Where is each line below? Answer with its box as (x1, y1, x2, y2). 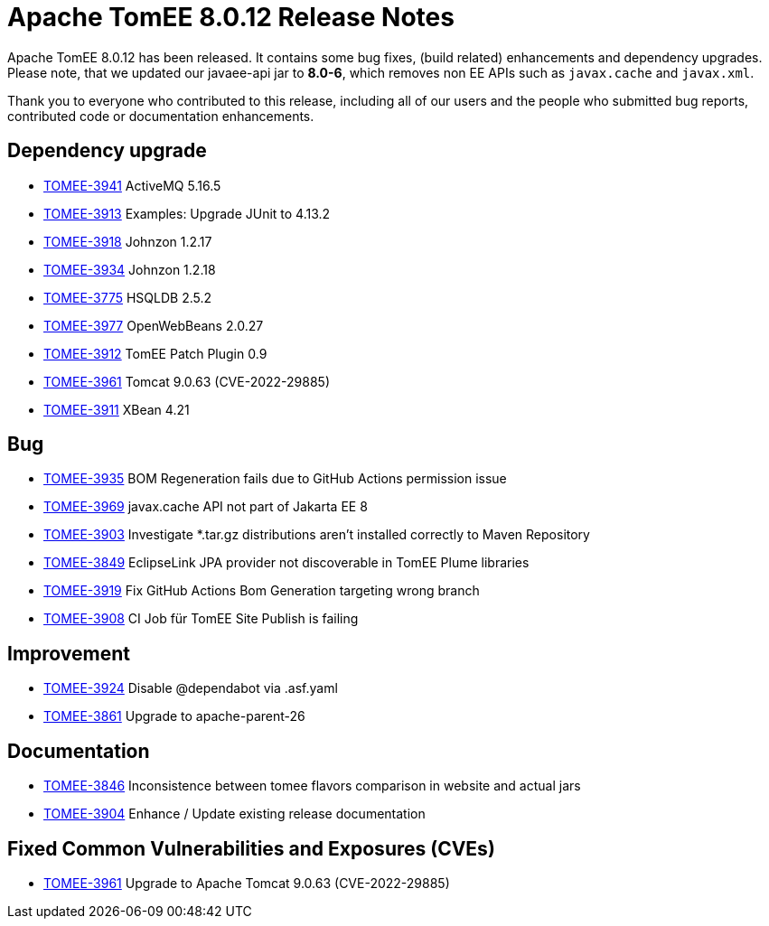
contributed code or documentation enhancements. (7, 108, 314, 124)
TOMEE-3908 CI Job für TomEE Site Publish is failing (43, 611, 359, 627)
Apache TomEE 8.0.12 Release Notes (7, 2, 455, 33)
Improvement (7, 641, 130, 665)
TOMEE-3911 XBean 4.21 (43, 401, 190, 417)
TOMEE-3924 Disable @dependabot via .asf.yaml (43, 680, 338, 697)
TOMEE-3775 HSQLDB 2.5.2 (43, 289, 212, 305)
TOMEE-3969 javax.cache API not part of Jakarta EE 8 (43, 499, 368, 515)
